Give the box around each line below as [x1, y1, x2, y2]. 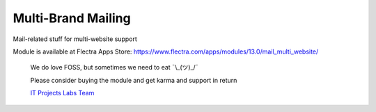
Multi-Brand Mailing [13, 10, 132, 26]
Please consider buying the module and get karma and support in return [30, 76, 237, 84]
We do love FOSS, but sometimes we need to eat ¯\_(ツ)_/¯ [30, 63, 198, 72]
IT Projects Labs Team [30, 89, 95, 97]
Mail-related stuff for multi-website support [13, 35, 137, 43]
